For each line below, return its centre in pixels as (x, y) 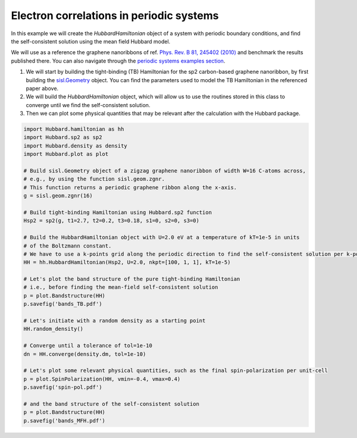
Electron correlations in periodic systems (115, 15)
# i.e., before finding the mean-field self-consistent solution (121, 287)
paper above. (42, 88)
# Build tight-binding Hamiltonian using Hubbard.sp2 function (118, 212)
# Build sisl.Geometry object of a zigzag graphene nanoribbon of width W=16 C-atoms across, (165, 170)
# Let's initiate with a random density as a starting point (115, 321)
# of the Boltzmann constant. (68, 246)
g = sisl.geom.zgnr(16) (58, 196)
